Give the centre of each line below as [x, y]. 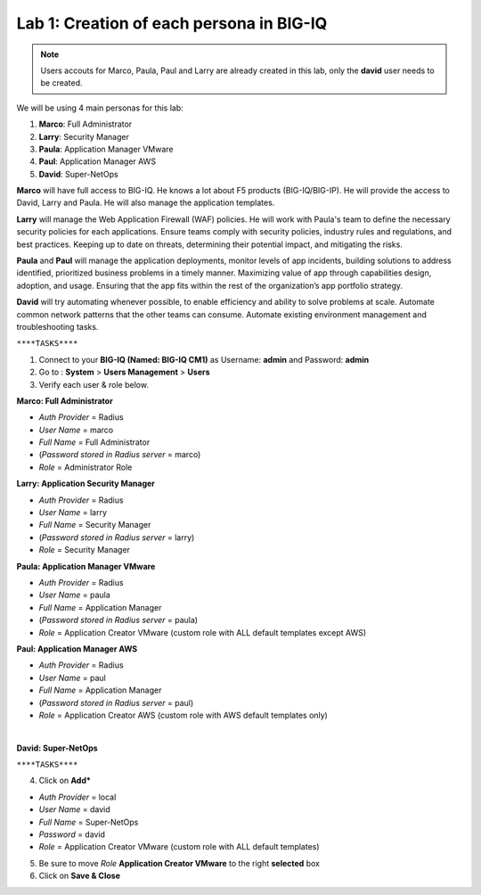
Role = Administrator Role [86, 467]
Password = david [72, 834]
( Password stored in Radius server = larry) [117, 537]
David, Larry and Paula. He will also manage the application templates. [146, 203]
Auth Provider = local [77, 797]
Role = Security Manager [85, 550]
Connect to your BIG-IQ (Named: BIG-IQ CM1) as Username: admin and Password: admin [204, 359]
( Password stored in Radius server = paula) [118, 620]
